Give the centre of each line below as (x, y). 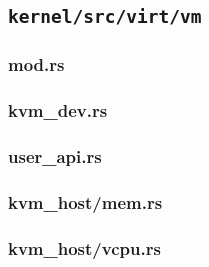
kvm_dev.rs (58, 110)
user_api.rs (55, 155)
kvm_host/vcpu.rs (84, 247)
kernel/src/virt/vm (105, 17)
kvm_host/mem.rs (85, 201)
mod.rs (36, 64)
